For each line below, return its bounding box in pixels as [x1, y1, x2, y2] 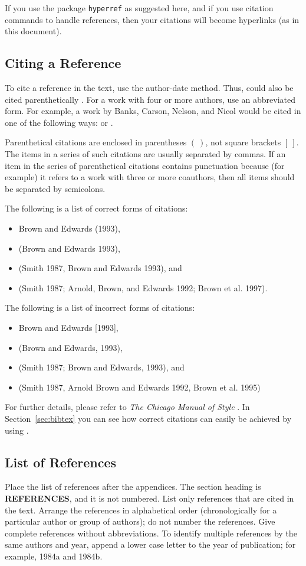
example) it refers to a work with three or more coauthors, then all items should [5, 171, 295, 183]
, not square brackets [205, 136, 281, 148]
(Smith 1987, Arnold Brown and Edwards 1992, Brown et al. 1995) [18, 380, 261, 393]
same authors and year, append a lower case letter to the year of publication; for [5, 538, 296, 551]
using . [5, 424, 29, 436]
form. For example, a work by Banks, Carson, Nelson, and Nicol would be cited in [5, 105, 301, 117]
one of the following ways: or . [5, 116, 113, 128]
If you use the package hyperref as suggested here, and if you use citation [5, 2, 274, 14]
